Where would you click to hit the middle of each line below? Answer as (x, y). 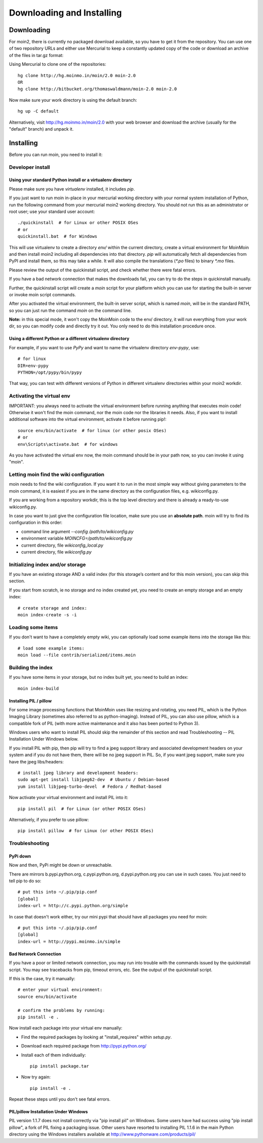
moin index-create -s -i (47, 615)
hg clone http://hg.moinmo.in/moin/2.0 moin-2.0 (77, 75)
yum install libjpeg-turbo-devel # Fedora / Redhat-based (90, 786)
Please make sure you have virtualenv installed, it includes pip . (72, 189)
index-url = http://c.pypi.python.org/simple (73, 906)
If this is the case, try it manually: (42, 979)
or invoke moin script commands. (43, 294)
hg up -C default (38, 111)
